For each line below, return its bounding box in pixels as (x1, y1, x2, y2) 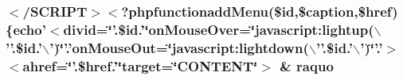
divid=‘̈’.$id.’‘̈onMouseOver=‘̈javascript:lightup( (63, 19, 374, 39)
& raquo (280, 55, 334, 75)
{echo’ (6, 19, 46, 39)
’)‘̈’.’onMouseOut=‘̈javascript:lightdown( (49, 37, 309, 57)
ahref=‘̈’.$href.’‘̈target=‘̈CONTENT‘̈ (22, 55, 258, 75)
